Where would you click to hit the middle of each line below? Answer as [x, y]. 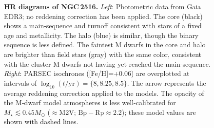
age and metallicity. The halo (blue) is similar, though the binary [101, 35]
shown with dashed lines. [41, 121]
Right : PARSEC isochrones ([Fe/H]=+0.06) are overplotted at [97, 73]
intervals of [20, 82]
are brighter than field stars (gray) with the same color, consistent [103, 54]
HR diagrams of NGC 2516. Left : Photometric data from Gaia [103, 6]
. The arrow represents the [166, 82]
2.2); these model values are [154, 112]
